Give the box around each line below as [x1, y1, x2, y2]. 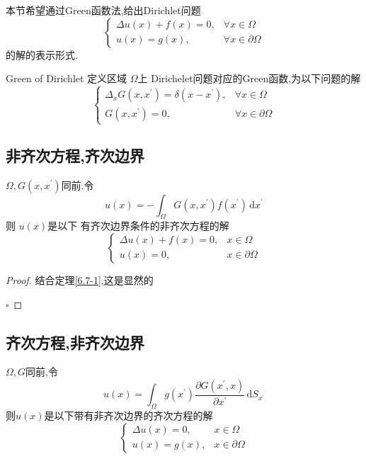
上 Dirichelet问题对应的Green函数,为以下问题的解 [137, 71, 361, 86]
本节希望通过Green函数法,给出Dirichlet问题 [6, 3, 201, 17]
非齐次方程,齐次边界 [6, 144, 144, 166]
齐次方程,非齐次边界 [6, 331, 144, 353]
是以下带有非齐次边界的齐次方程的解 [44, 408, 213, 423]
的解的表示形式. [6, 47, 78, 62]
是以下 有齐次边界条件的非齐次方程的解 [47, 218, 229, 233]
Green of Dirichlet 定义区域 [6, 71, 127, 86]
